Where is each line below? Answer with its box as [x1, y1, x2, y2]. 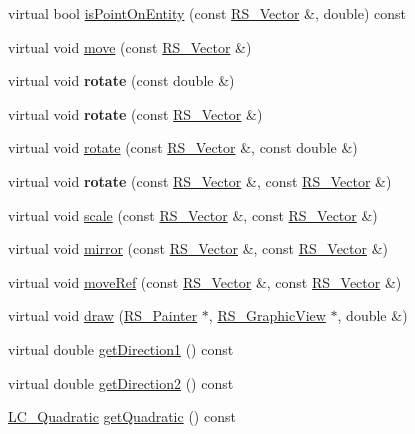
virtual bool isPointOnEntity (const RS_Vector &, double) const [8, 3, 407, 23]
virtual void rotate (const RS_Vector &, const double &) [8, 137, 358, 158]
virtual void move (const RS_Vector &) [8, 36, 252, 57]
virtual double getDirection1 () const [8, 338, 234, 359]
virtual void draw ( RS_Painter [8, 305, 198, 326]
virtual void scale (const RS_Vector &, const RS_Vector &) [8, 204, 378, 225]
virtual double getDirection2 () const [8, 372, 234, 393]
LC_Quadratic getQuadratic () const [8, 406, 236, 427]
